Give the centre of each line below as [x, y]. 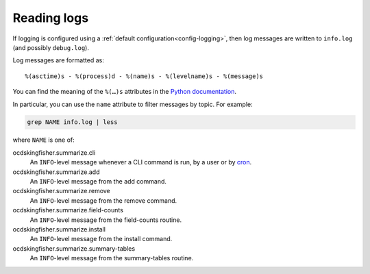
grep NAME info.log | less [72, 122]
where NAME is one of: [44, 140]
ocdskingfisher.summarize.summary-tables [74, 248]
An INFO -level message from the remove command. [103, 200]
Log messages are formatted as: [58, 60]
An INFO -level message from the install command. [101, 239]
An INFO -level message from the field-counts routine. [106, 220]
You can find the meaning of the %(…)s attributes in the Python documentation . [124, 92]
